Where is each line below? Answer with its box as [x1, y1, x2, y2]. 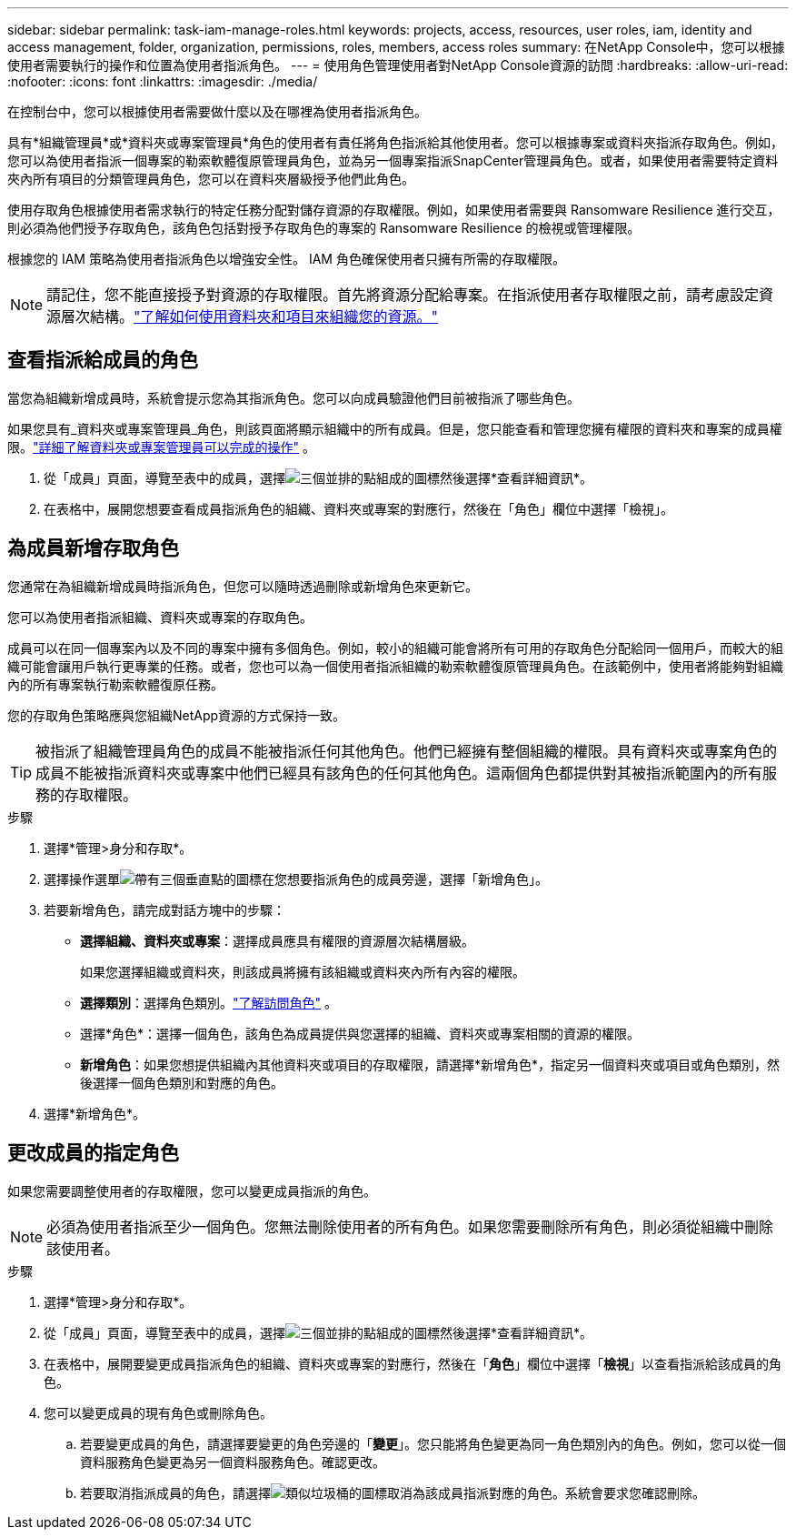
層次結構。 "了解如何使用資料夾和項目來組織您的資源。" [61, 307, 438, 326]
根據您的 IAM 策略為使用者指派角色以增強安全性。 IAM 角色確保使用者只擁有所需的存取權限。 [7, 251, 565, 266]
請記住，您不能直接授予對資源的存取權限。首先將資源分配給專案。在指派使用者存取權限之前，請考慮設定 [46, 286, 760, 304]
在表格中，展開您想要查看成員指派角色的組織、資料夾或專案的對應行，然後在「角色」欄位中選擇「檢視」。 [44, 500, 673, 517]
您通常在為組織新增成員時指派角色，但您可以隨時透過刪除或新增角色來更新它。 [7, 578, 478, 594]
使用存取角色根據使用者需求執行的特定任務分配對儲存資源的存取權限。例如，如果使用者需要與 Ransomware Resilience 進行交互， [7, 202, 781, 217]
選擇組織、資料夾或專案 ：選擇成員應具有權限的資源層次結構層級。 [80, 932, 474, 949]
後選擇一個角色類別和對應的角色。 [80, 1074, 284, 1090]
